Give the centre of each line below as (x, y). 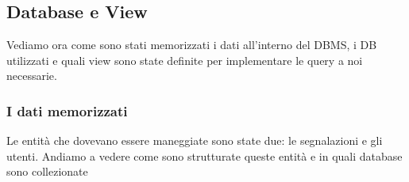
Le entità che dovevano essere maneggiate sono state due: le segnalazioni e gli (195, 140)
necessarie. (32, 76)
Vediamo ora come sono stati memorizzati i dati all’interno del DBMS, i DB (192, 45)
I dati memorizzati (67, 110)
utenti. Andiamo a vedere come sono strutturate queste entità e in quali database (204, 155)
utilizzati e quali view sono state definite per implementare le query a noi (185, 60)
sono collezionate (47, 171)
